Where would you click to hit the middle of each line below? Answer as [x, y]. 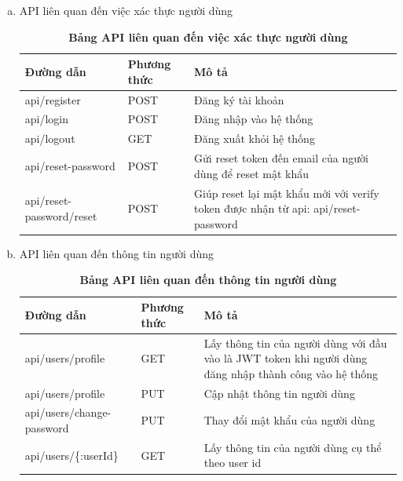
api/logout [50, 138]
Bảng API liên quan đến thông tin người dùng [208, 280]
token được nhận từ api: [252, 208]
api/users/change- [68, 412]
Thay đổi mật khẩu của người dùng [289, 420]
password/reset [61, 215]
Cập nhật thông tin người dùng [279, 393]
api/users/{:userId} [71, 455]
